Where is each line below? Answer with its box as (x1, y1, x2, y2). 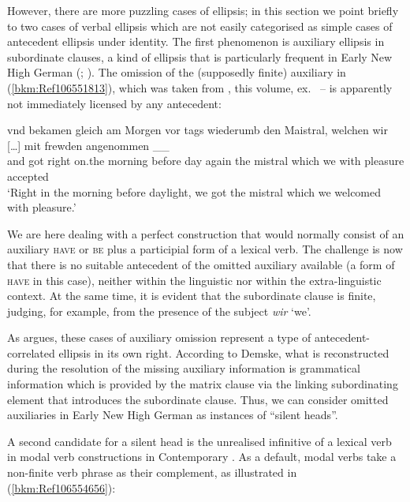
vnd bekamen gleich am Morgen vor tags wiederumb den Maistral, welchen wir (7, 122, 388, 138)
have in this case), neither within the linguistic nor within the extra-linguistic (7, 272, 382, 288)
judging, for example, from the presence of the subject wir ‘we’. (7, 302, 311, 319)
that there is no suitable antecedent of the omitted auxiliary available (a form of (7, 256, 395, 272)
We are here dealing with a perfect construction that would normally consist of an (7, 225, 404, 242)
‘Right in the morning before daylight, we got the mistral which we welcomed (7, 183, 382, 200)
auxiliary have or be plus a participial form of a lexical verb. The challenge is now (7, 241, 403, 257)
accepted (7, 167, 49, 184)
